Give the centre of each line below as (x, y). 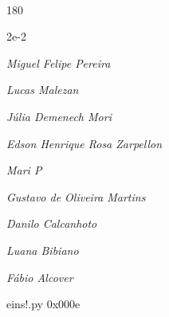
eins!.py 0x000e (43, 304)
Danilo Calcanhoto (52, 223)
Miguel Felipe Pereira (59, 63)
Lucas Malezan (43, 90)
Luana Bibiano (43, 250)
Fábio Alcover (40, 277)
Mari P (24, 170)
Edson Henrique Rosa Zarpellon (84, 143)
